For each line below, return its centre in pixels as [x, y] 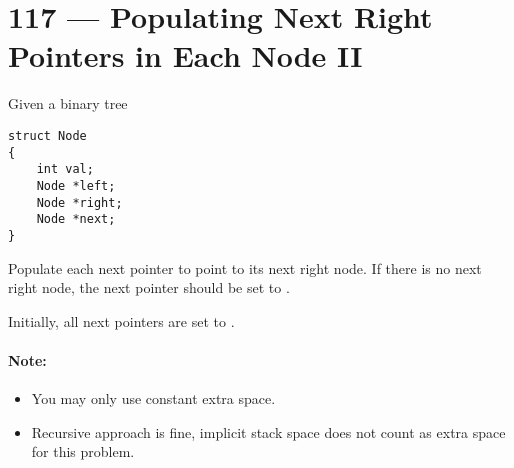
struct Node [47, 135]
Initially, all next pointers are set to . [121, 320]
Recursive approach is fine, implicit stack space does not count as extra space [268, 431]
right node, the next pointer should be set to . [149, 287]
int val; [65, 169]
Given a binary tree [68, 103]
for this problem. [83, 451]
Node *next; [76, 219]
